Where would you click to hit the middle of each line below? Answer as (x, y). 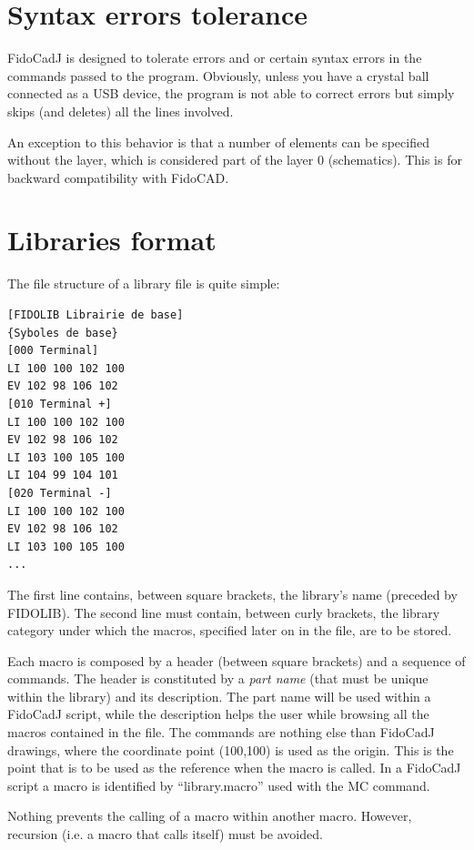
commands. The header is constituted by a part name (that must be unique (218, 678)
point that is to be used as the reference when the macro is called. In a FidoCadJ (234, 768)
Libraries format (112, 240)
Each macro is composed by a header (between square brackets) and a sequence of (237, 660)
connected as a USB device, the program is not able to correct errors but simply (231, 93)
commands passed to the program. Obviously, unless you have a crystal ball (218, 75)
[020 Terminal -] (60, 493)
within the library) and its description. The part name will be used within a (219, 696)
